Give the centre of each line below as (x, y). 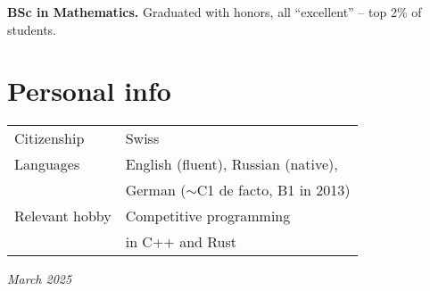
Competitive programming (208, 216)
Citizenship (50, 138)
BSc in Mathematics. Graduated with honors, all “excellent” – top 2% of (215, 12)
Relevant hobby (63, 216)
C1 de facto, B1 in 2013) (273, 190)
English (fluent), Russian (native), (232, 164)
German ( (156, 190)
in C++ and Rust (181, 242)
